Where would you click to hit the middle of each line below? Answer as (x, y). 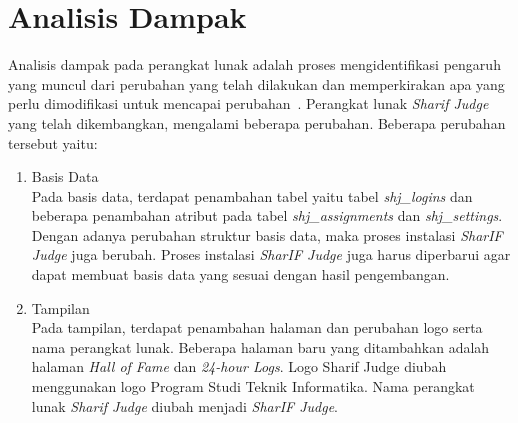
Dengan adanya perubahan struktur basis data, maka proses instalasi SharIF (267, 234)
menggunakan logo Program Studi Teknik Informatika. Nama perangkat (253, 386)
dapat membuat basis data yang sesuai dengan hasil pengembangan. (240, 274)
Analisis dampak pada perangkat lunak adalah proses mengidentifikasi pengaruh (254, 64)
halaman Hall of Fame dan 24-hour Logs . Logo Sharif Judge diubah (239, 366)
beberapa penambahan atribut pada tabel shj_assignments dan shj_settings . (267, 215)
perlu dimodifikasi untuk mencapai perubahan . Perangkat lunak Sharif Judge (248, 103)
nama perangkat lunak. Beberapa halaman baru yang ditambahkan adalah (260, 346)
